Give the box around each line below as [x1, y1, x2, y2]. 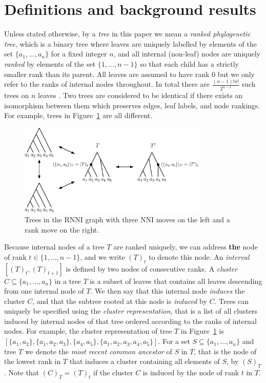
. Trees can [214, 295, 249, 306]
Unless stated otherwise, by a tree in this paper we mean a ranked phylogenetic [4, 28, 251, 39]
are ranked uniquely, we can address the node [113, 241, 258, 252]
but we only [217, 68, 255, 79]
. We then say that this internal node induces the [90, 285, 245, 296]
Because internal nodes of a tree [4, 241, 105, 252]
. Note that [4, 367, 39, 378]
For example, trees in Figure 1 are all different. [4, 110, 153, 121]
